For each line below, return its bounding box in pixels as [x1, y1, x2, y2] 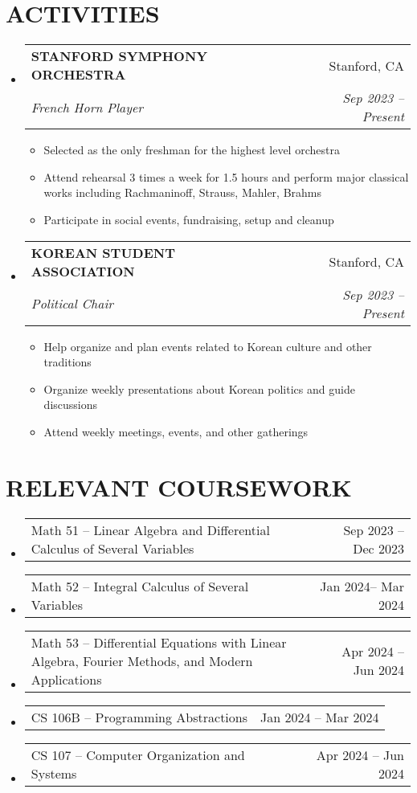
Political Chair [31, 294, 114, 313]
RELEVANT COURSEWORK [6, 470, 352, 503]
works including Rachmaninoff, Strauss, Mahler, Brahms [43, 184, 322, 201]
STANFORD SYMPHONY [31, 47, 208, 66]
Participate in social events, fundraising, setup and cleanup [43, 211, 334, 227]
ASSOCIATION [31, 261, 135, 280]
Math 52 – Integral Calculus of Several [31, 576, 249, 595]
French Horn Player [31, 97, 144, 116]
